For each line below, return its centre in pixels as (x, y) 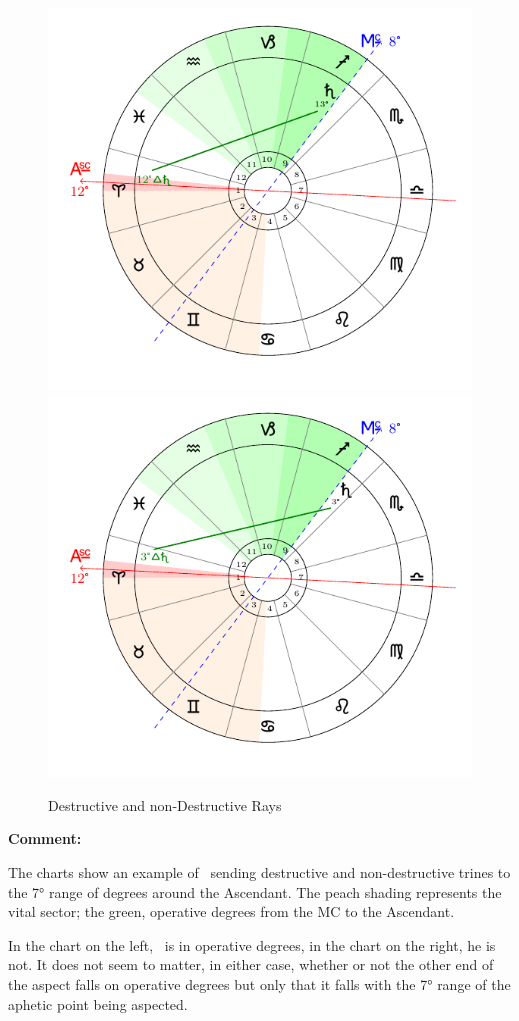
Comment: (45, 838)
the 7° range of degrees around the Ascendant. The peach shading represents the (255, 891)
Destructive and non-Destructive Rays (165, 804)
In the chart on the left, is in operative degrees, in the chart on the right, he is (252, 944)
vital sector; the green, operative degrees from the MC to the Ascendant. (231, 911)
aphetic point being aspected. (98, 1003)
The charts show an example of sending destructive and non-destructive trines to (259, 871)
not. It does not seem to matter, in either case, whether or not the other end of (251, 964)
